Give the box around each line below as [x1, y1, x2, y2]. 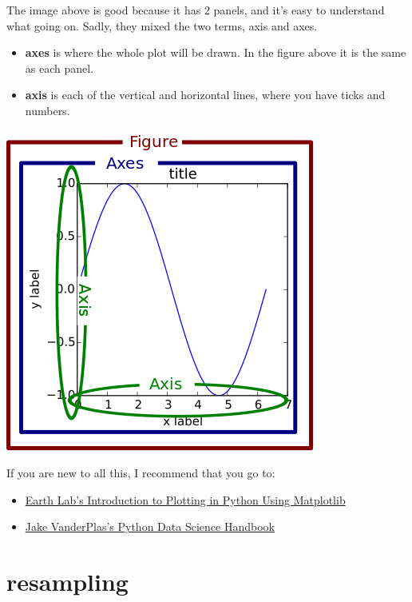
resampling [6, 565, 129, 598]
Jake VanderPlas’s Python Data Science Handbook [25, 518, 275, 535]
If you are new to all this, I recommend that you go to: [6, 464, 275, 481]
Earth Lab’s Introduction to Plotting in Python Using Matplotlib [25, 491, 346, 508]
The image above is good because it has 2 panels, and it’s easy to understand [6, 2, 385, 18]
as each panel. [25, 59, 94, 76]
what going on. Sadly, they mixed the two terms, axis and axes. [6, 17, 318, 34]
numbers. [25, 102, 70, 118]
